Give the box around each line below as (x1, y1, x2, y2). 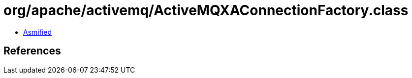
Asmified (23, 27, 52, 36)
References (3, 45, 61, 57)
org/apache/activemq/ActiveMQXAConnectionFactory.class (3, 2, 409, 19)
